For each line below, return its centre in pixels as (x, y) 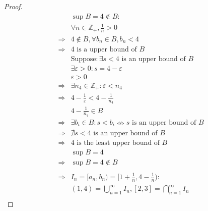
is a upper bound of (107, 49)
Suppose (83, 59)
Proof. (13, 6)
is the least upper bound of (118, 143)
